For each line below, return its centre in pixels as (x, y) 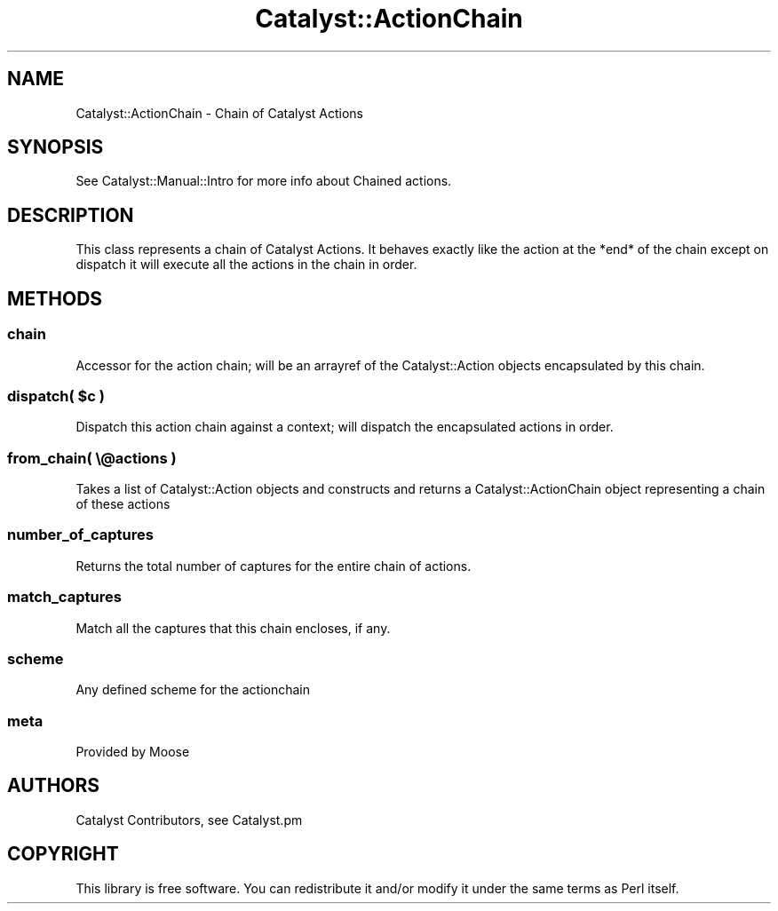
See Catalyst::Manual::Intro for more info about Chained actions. (264, 181)
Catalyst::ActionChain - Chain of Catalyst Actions (219, 113)
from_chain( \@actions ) (92, 458)
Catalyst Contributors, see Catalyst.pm (189, 820)
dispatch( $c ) (56, 396)
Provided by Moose (133, 752)
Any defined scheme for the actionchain (193, 690)
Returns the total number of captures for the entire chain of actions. (274, 566)
